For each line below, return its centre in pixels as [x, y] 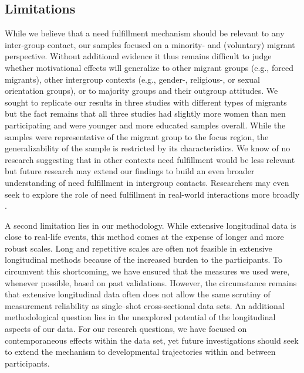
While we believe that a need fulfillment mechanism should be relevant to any [145, 33]
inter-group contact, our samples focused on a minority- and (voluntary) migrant [150, 44]
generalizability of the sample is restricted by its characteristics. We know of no [148, 148]
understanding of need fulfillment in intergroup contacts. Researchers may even [147, 182]
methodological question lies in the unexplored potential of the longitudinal [140, 317]
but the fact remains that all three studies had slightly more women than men [145, 113]
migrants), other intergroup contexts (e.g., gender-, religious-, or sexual [132, 79]
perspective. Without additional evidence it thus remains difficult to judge [138, 56]
